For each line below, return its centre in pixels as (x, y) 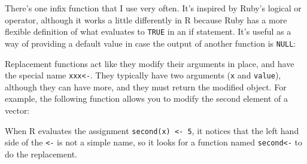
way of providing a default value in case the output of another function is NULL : (151, 43)
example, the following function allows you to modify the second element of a (147, 98)
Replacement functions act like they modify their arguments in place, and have (150, 63)
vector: (17, 110)
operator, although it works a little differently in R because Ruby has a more (146, 19)
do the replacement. (41, 154)
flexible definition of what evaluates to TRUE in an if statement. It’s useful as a (148, 31)
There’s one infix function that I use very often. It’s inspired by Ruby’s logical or (153, 8)
